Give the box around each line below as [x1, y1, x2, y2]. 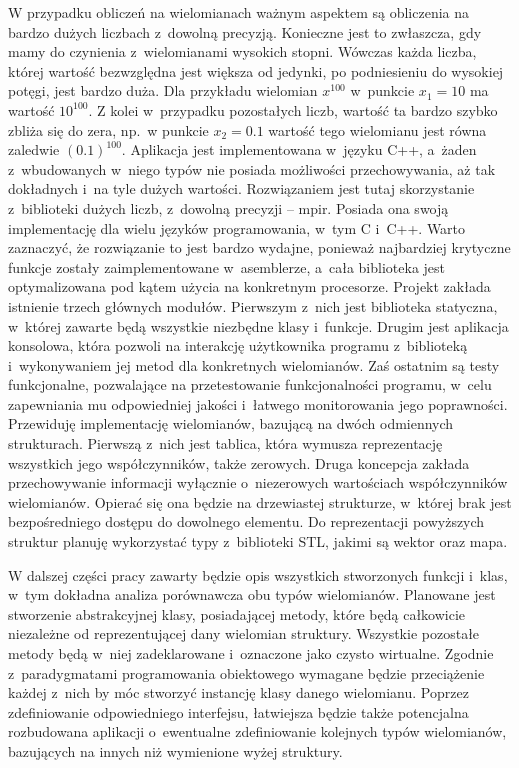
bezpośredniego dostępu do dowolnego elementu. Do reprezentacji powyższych [8, 511, 485, 532]
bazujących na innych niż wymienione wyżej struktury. [8, 740, 343, 761]
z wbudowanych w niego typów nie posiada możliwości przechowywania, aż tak [8, 158, 496, 179]
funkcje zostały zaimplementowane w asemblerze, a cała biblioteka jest [8, 256, 446, 277]
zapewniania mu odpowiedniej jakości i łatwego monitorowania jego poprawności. [8, 393, 508, 414]
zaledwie [8, 139, 60, 160]
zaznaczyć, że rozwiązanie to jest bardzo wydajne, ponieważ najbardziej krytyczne [8, 237, 511, 258]
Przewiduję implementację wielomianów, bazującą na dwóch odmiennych [8, 413, 454, 434]
